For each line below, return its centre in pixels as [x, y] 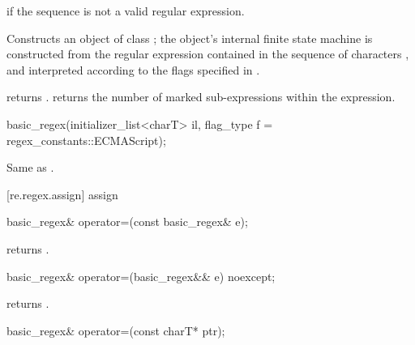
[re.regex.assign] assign [62, 194]
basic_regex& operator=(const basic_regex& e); [127, 221]
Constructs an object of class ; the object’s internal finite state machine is [190, 38]
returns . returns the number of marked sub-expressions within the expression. [201, 97]
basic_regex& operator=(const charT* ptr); [116, 330]
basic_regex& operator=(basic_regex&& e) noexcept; [141, 276]
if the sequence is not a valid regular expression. [126, 11]
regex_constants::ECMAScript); [86, 140]
